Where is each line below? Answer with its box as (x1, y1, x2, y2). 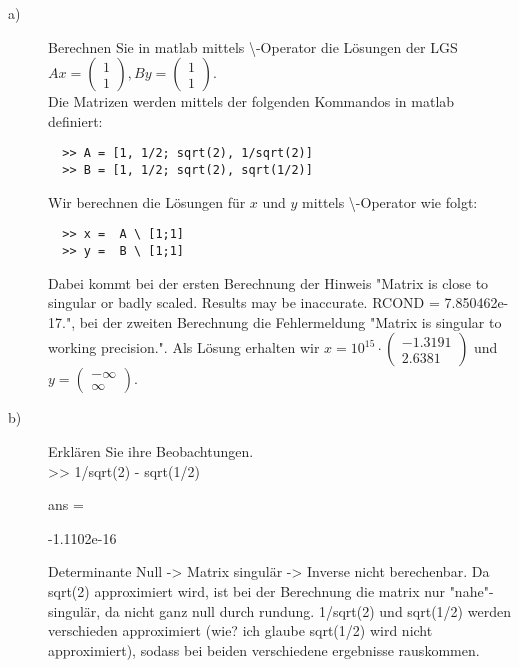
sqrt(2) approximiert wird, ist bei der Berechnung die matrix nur (48, 580, 445, 601)
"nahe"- (449, 580, 494, 601)
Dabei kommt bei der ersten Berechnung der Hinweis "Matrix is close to (48, 272, 489, 293)
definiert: (48, 110, 103, 131)
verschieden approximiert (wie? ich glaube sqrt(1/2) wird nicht (48, 620, 433, 641)
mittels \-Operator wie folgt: (302, 191, 478, 212)
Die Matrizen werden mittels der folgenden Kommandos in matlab (48, 91, 455, 112)
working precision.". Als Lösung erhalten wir (48, 337, 320, 358)
